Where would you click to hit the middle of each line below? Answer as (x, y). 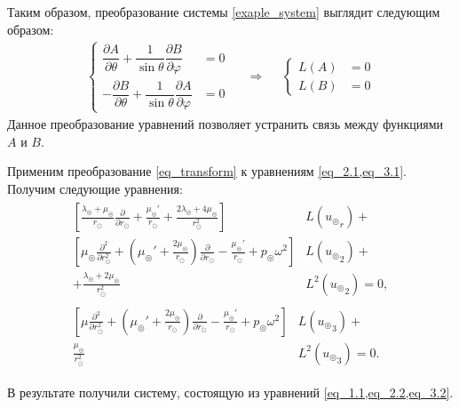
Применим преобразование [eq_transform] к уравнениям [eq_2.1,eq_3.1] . (207, 171)
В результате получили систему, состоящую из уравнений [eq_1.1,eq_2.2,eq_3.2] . (230, 392)
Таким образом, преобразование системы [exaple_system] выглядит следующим (224, 12)
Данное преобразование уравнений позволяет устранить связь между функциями (226, 123)
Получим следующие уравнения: (95, 188)
